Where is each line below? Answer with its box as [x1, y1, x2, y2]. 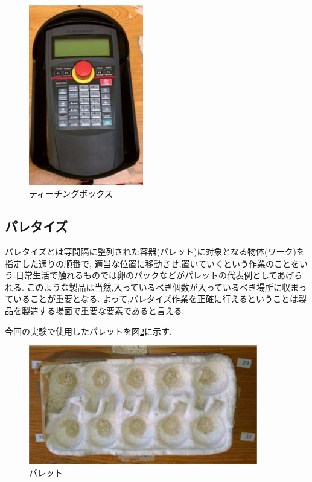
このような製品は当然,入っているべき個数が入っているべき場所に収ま [27, 280, 299, 293]
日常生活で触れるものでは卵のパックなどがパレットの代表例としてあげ [15, 269, 294, 281]
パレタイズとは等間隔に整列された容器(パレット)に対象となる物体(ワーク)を [5, 245, 305, 257]
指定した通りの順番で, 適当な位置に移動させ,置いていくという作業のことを [5, 257, 300, 269]
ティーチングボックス [29, 187, 113, 200]
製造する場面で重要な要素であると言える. [21, 304, 185, 317]
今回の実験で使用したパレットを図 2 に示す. [5, 324, 172, 337]
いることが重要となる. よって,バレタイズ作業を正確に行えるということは [13, 292, 299, 305]
